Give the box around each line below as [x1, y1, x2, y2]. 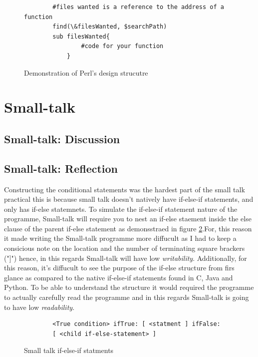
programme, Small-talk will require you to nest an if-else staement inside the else [4, 213, 252, 224]
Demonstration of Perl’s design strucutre [24, 67, 148, 78]
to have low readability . [4, 301, 75, 312]
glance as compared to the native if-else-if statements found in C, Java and [4, 272, 233, 282]
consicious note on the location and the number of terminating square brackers [4, 243, 245, 253]
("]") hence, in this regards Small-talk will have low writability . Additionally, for [4, 252, 247, 263]
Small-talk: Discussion [4, 131, 120, 146]
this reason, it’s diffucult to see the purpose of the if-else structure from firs [4, 262, 235, 273]
